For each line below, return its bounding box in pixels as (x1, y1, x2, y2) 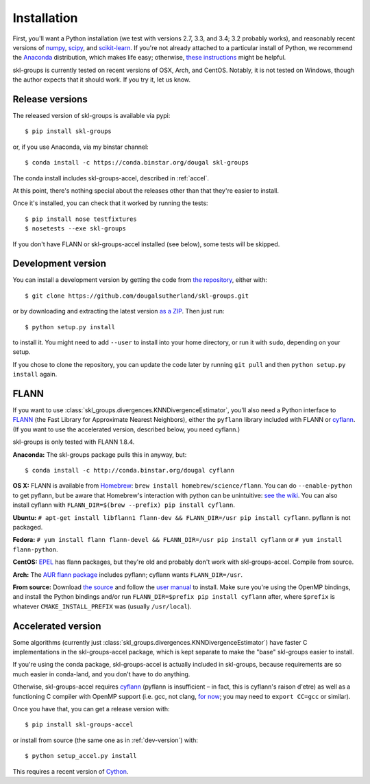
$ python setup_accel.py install (25, 752, 137, 760)
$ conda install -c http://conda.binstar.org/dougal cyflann (25, 466, 234, 475)
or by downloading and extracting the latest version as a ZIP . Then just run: (12, 307, 225, 316)
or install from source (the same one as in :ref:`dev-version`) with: (12, 736, 199, 744)
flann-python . (12, 545, 58, 554)
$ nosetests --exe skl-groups (25, 225, 127, 233)
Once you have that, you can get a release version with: (12, 704, 171, 713)
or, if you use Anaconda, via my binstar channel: (12, 143, 149, 151)
